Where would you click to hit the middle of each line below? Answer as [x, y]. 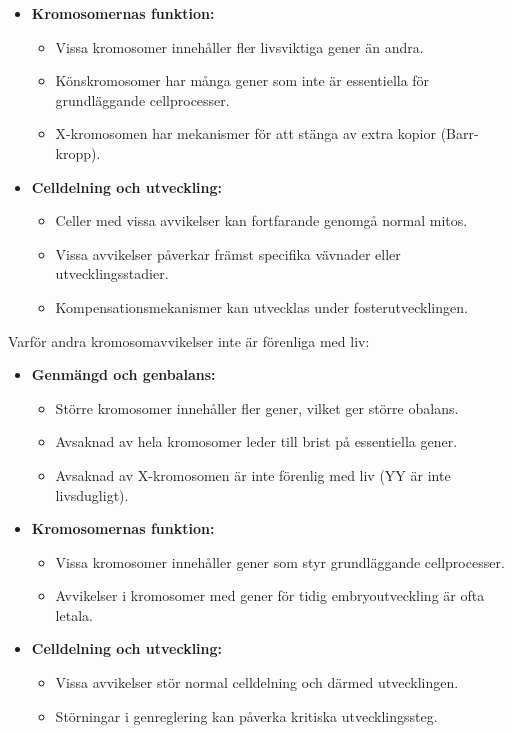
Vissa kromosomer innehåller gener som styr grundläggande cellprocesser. [280, 561]
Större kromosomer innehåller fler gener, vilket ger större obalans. [257, 407]
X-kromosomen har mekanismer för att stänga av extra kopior [245, 133]
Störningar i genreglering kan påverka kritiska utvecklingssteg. [246, 715]
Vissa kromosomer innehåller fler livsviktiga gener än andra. [239, 46]
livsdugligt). [92, 494]
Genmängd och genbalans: [123, 374]
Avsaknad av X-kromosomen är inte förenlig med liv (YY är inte [253, 474]
